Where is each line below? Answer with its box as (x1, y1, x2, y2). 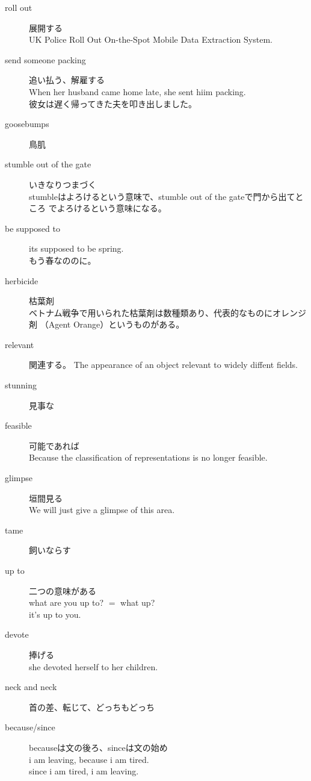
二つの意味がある (29, 584, 96, 597)
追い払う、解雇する (29, 73, 105, 86)
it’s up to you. (29, 608, 81, 620)
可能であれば (29, 439, 79, 452)
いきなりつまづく (29, 178, 97, 190)
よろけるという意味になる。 (57, 202, 167, 214)
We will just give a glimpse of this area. (29, 503, 175, 516)
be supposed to (5, 222, 60, 234)
